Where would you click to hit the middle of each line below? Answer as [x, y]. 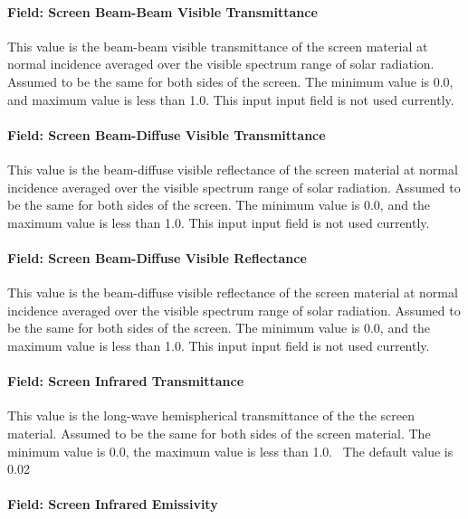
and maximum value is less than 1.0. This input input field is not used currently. [231, 99]
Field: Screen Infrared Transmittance [126, 381]
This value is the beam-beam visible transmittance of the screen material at [218, 46]
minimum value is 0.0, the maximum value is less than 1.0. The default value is [230, 451]
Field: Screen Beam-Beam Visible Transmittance [162, 11]
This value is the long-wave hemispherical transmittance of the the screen [211, 415]
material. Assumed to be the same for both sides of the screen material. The [219, 433]
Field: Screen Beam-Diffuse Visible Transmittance [167, 134]
